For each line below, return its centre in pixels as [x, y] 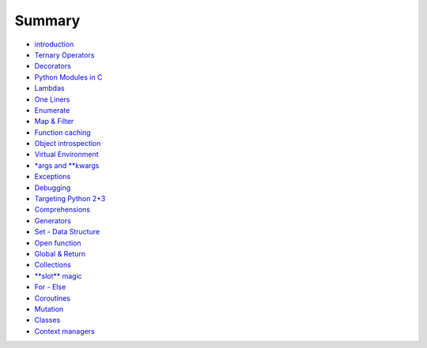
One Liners [52, 99]
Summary [47, 21]
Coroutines [53, 298]
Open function [58, 243]
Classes [47, 320]
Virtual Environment [66, 155]
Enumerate [52, 110]
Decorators [53, 66]
